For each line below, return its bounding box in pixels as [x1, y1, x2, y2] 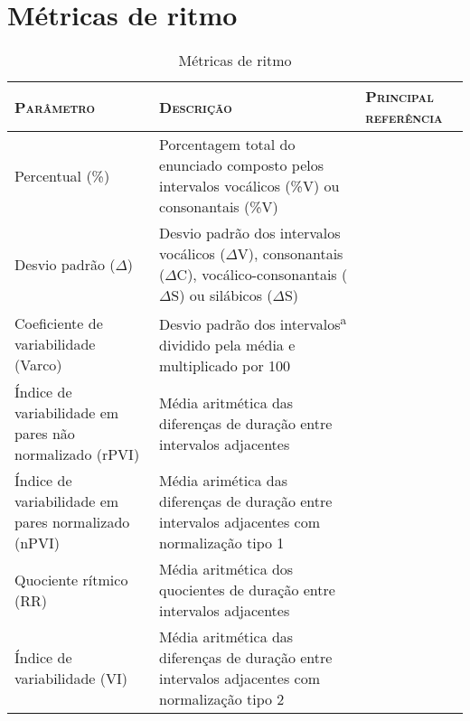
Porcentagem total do [159, 134, 296, 155]
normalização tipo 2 [159, 688, 285, 710]
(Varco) [14, 353, 62, 375]
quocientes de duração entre [159, 579, 335, 601]
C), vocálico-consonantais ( [176, 264, 348, 286]
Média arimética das [159, 470, 287, 492]
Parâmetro [14, 96, 95, 117]
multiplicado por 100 [159, 355, 290, 377]
